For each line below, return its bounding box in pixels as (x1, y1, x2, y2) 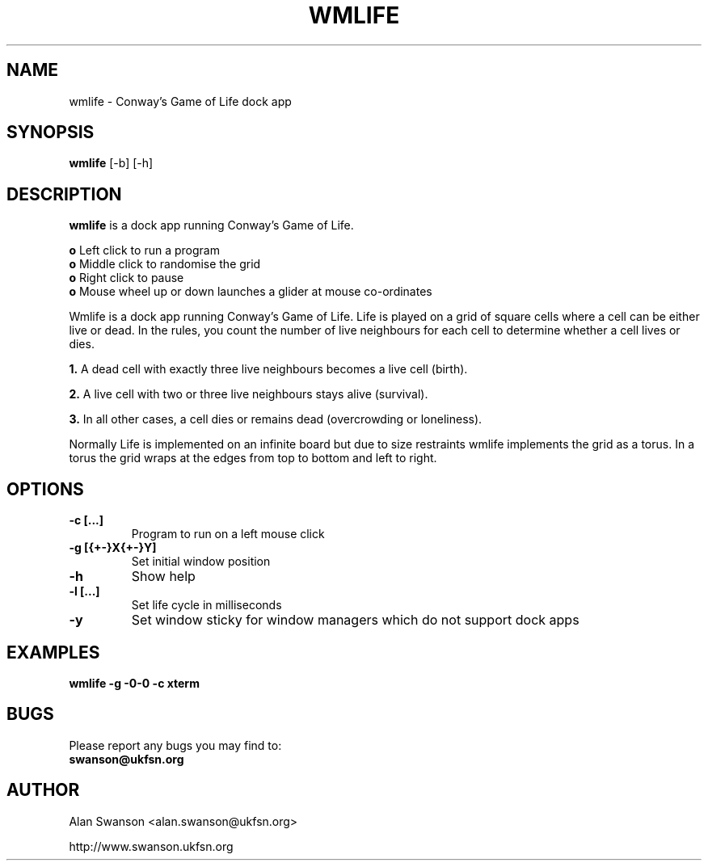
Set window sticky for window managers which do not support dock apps (131, 612, 579, 629)
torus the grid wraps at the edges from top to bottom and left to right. (69, 451, 437, 465)
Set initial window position (131, 554, 271, 569)
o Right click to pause (69, 271, 184, 285)
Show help (131, 568, 196, 585)
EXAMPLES (6, 642, 100, 663)
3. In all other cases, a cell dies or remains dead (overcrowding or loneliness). (69, 412, 483, 427)
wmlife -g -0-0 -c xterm (69, 676, 200, 690)
